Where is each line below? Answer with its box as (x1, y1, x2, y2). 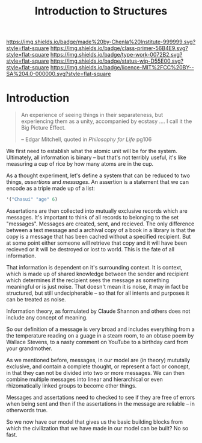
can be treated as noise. (6, 296, 66, 303)
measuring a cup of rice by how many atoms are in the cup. (6, 160, 154, 168)
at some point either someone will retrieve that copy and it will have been (6, 239, 188, 247)
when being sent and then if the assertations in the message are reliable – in (6, 400, 195, 407)
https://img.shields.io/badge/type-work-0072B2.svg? (50, 51, 183, 58)
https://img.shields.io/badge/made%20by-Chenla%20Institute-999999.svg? (6, 38, 196, 46)
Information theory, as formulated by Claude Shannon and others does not (6, 307, 191, 315)
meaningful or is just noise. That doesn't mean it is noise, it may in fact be (6, 283, 189, 290)
